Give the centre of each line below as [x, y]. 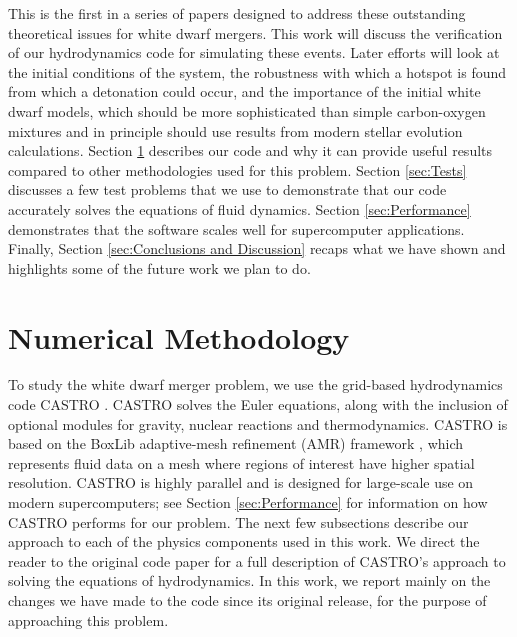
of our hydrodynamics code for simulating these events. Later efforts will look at [254, 52]
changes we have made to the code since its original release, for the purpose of [247, 599]
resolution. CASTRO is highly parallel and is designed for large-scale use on [241, 482]
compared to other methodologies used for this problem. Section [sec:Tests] [237, 169]
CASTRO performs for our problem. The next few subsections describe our [238, 521]
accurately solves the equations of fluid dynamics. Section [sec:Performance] [239, 208]
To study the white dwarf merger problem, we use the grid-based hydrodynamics [255, 384]
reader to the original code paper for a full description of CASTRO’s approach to [257, 560]
